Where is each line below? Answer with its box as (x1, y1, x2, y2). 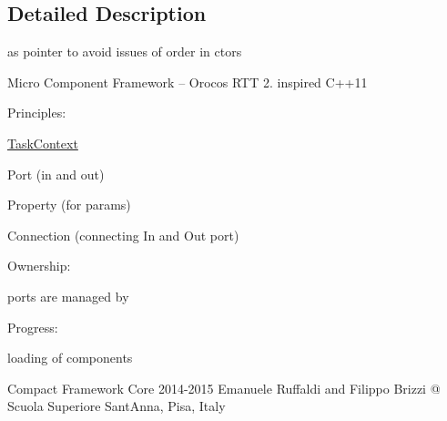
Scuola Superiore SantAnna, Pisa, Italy (7, 396, 226, 416)
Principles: (7, 103, 66, 122)
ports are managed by (7, 286, 129, 305)
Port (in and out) (7, 164, 105, 183)
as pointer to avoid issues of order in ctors (7, 42, 242, 61)
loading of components (7, 348, 133, 367)
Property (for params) (7, 195, 131, 214)
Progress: (7, 317, 58, 336)
